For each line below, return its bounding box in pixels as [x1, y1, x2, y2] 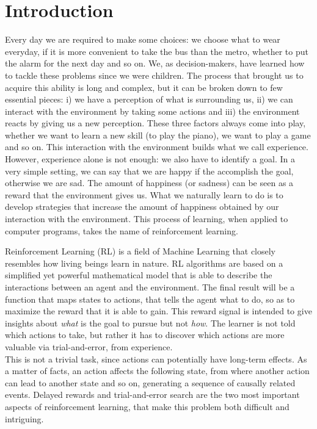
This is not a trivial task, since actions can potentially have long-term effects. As [5, 352, 307, 365]
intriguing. [5, 412, 44, 425]
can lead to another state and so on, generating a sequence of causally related [5, 376, 296, 389]
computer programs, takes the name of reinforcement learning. [5, 224, 238, 237]
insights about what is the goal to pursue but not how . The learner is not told [5, 316, 296, 329]
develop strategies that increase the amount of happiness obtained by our [5, 200, 279, 213]
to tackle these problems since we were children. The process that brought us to [5, 68, 304, 81]
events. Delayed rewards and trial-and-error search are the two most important [5, 388, 300, 401]
